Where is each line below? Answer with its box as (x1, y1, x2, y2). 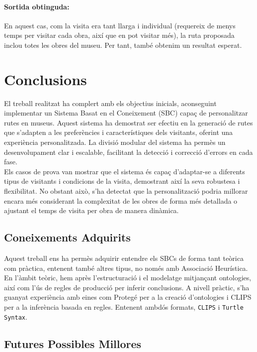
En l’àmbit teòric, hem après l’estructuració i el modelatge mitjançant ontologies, (4, 272, 252, 283)
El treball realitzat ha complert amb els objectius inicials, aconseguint (4, 98, 217, 108)
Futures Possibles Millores (4, 336, 142, 351)
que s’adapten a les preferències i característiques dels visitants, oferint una (4, 127, 233, 137)
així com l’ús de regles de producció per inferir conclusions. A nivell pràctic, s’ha (4, 282, 250, 292)
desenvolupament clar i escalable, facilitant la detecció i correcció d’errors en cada (4, 146, 253, 157)
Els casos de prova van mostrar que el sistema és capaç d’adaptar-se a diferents (4, 166, 245, 176)
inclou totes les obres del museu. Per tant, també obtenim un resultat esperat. (4, 39, 242, 50)
